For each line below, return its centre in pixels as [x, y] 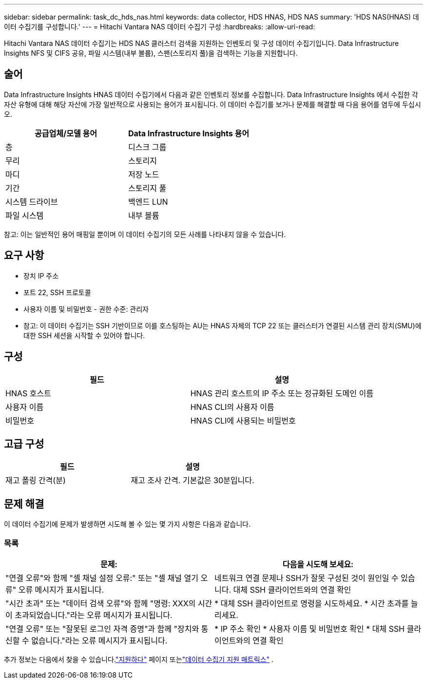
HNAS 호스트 [28, 393]
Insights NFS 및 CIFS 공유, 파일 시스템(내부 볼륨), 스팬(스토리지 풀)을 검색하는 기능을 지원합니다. [151, 53]
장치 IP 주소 [41, 276]
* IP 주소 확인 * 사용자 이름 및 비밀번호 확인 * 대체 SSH [310, 629]
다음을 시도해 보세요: [318, 564]
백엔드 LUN [148, 202]
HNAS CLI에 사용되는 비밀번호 [243, 420]
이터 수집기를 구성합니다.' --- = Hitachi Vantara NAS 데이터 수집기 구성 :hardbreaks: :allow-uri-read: [160, 27]
